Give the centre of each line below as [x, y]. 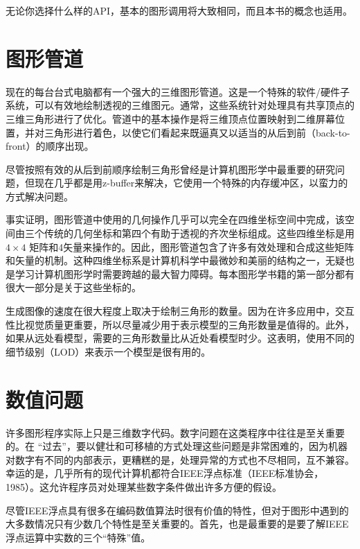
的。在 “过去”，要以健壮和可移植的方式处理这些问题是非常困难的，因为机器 [177, 446]
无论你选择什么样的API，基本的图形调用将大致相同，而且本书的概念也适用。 [179, 10]
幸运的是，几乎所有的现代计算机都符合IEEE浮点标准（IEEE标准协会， [165, 473]
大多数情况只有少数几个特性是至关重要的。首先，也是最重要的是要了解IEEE [177, 524]
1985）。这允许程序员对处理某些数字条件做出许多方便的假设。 [144, 486]
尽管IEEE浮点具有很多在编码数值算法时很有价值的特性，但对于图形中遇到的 [177, 510]
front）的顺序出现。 [50, 146]
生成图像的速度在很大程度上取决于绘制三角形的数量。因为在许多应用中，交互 [180, 311]
